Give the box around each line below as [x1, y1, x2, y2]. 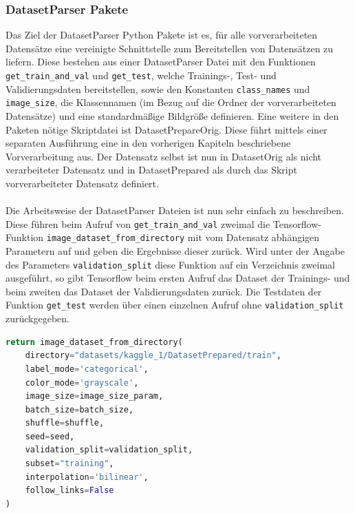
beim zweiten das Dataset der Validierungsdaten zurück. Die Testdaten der [6, 284, 322, 298]
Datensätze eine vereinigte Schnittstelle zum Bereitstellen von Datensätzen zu [6, 41, 334, 55]
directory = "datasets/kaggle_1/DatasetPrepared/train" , [25, 350, 281, 361]
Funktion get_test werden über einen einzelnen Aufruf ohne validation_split [6, 297, 344, 312]
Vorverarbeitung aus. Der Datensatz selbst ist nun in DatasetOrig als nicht [6, 149, 322, 163]
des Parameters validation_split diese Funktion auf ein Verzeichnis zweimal [6, 257, 335, 271]
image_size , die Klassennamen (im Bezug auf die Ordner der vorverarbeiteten [6, 95, 336, 109]
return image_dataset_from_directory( [6, 337, 183, 347]
